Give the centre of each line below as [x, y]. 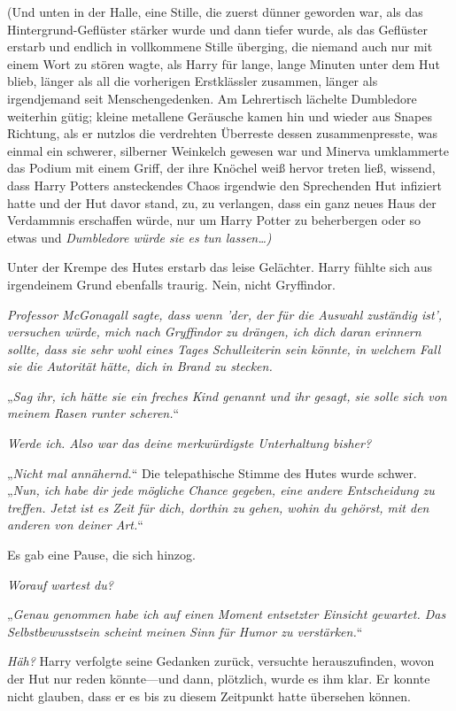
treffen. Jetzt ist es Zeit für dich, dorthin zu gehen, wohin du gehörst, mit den [218, 507]
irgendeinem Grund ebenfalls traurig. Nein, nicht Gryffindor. [171, 284]
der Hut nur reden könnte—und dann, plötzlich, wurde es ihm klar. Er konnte [219, 678]
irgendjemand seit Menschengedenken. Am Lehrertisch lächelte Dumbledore [212, 98]
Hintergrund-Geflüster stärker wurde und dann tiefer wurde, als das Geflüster [218, 29]
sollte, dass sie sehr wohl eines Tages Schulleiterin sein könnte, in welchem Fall [224, 348]
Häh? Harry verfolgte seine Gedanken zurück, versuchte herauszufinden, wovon [221, 661]
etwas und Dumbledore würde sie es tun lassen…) [139, 237]
